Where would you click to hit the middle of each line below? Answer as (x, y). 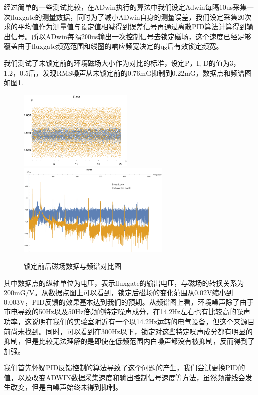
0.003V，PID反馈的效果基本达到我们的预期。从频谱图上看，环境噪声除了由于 (129, 302)
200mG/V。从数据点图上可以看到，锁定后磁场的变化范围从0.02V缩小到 (119, 292)
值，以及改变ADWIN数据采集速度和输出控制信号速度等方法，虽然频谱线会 (125, 377)
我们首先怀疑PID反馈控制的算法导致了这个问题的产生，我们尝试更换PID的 (125, 367)
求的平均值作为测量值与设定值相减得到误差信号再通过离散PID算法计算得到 (125, 27)
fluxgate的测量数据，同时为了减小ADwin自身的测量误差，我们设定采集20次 (131, 17)
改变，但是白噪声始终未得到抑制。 (66, 387)
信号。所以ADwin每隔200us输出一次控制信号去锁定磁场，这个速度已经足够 (131, 36)
